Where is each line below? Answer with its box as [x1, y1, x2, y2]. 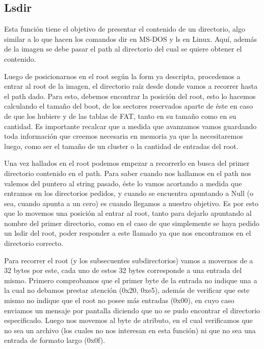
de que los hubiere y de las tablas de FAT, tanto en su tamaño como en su [4, 110, 236, 121]
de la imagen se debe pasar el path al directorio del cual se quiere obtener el [4, 43, 242, 54]
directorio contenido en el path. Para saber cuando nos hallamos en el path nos [4, 167, 251, 178]
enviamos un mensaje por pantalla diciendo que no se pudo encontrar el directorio [4, 305, 260, 315]
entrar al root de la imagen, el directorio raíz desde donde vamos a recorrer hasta [4, 81, 258, 91]
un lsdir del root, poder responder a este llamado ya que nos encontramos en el [4, 228, 251, 238]
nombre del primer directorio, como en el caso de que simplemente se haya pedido [4, 217, 259, 228]
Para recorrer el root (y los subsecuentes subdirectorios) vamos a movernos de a [4, 255, 253, 265]
